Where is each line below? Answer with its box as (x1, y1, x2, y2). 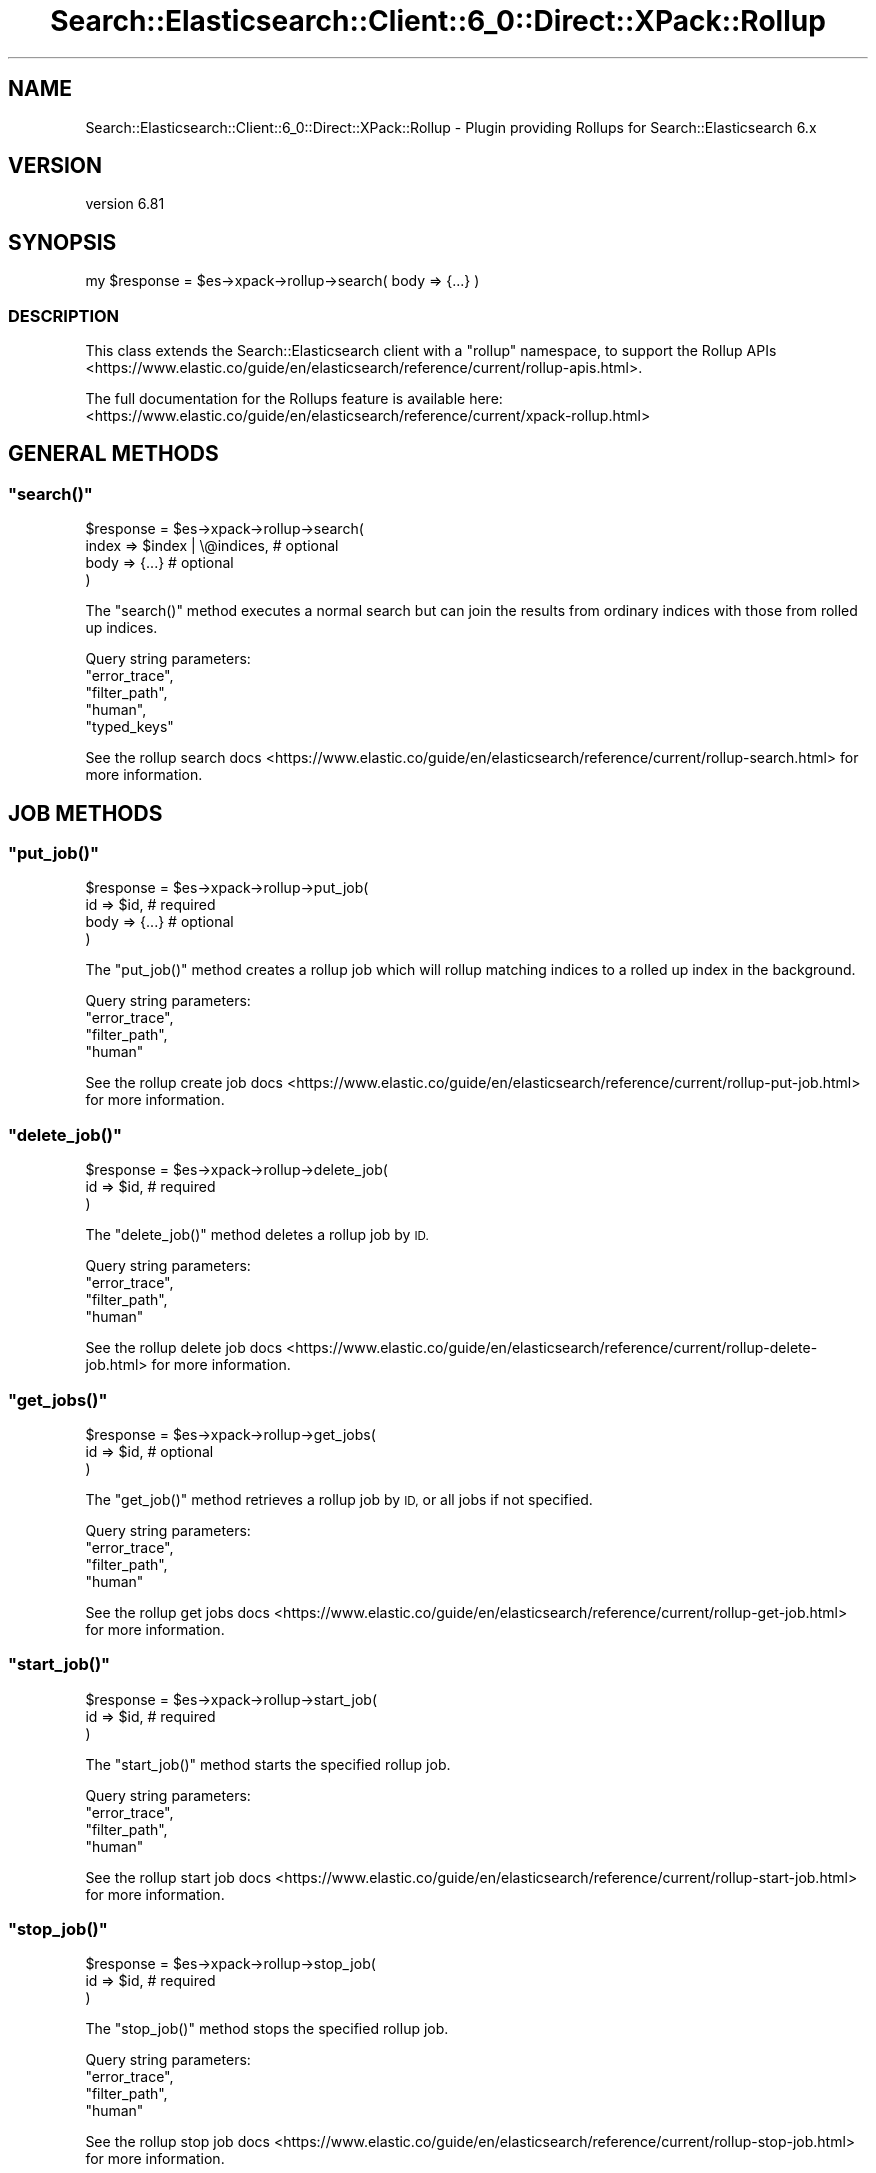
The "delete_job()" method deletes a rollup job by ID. (85, 1226, 429, 1244)
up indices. (85, 619, 158, 637)
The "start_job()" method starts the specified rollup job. (85, 1755, 451, 1773)
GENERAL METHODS (8, 441, 219, 467)
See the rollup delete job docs (85, 1339, 283, 1357)
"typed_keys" (85, 718, 174, 736)
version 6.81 (85, 195, 165, 213)
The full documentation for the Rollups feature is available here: (85, 390, 503, 408)
